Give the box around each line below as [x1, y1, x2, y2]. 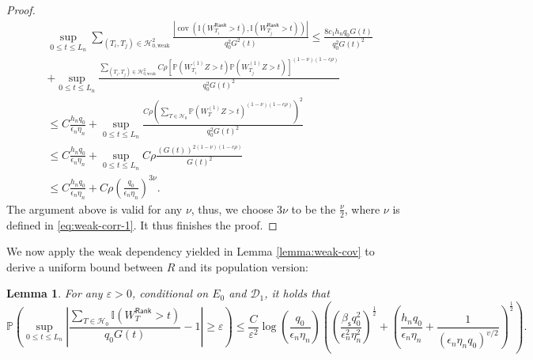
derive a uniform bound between [6, 258, 164, 275]
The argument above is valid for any [6, 200, 183, 217]
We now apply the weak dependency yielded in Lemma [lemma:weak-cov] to [6, 243, 375, 260]
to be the [291, 200, 336, 217]
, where [344, 200, 380, 217]
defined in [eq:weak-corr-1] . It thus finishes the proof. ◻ [6, 216, 278, 233]
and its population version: [179, 258, 308, 275]
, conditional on [131, 285, 209, 301]
